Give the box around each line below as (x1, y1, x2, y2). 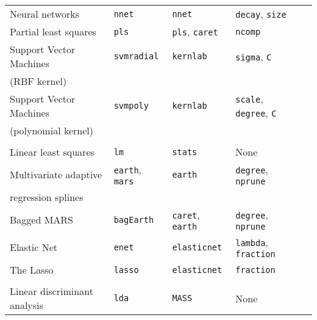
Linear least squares (10, 145, 94, 159)
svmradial (113, 51, 159, 61)
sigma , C (235, 49, 272, 64)
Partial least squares (10, 24, 96, 38)
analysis (10, 298, 43, 312)
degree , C (235, 106, 277, 120)
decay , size (235, 7, 287, 21)
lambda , (235, 235, 268, 249)
